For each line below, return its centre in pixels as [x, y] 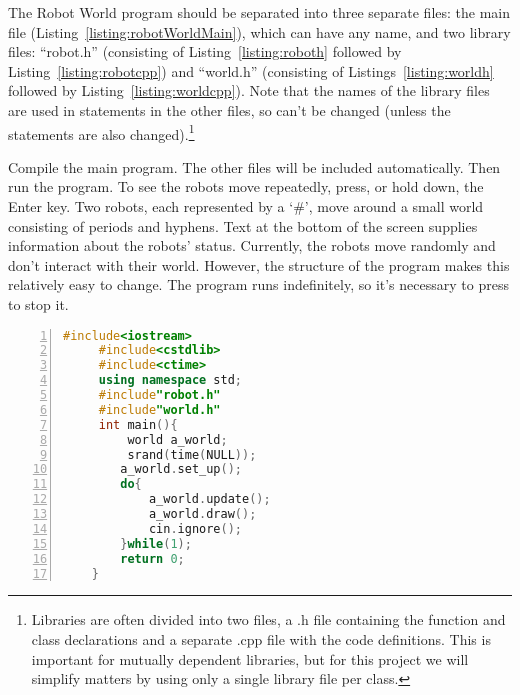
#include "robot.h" [159, 395]
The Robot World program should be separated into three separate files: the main [259, 12]
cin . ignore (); [195, 528]
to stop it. [38, 303]
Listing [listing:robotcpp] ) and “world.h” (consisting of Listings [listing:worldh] [251, 70]
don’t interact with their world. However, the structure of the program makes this [259, 264]
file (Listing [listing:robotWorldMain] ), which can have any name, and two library [259, 31]
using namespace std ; [170, 380]
